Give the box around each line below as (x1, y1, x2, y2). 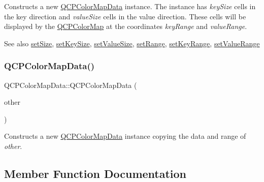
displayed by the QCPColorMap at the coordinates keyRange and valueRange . (4, 21, 247, 32)
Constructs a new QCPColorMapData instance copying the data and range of (4, 131, 246, 141)
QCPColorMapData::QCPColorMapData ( (4, 79, 137, 90)
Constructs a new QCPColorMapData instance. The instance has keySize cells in (4, 1, 256, 11)
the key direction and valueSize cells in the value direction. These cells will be (4, 11, 246, 21)
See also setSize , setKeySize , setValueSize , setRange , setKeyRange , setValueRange (4, 38, 260, 48)
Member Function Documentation (4, 165, 187, 181)
